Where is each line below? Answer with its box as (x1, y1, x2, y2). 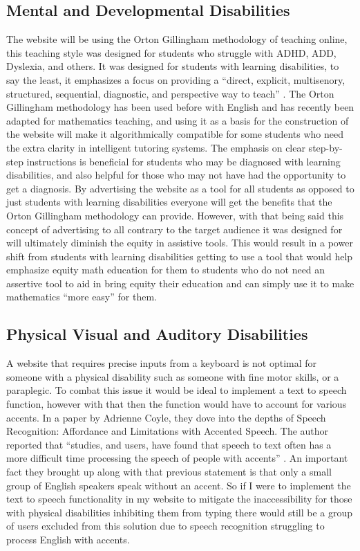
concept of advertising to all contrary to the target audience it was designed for (6, 222, 343, 236)
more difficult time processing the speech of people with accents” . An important (6, 451, 348, 465)
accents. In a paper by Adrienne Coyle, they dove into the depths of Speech (6, 410, 326, 424)
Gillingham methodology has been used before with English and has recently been (6, 100, 354, 114)
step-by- (308, 140, 343, 154)
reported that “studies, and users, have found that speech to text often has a (6, 437, 332, 451)
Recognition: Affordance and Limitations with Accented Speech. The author (6, 424, 329, 438)
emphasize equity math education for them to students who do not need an (6, 262, 325, 277)
